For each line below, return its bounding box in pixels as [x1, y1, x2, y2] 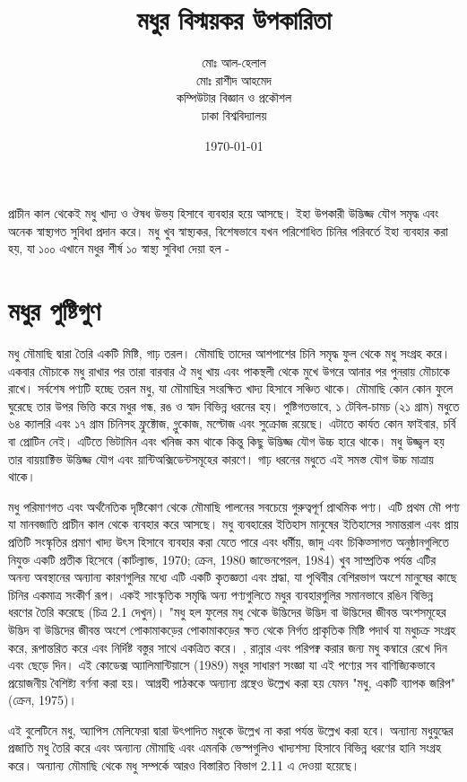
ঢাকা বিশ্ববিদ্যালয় [201, 105, 267, 124]
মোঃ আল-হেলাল [202, 53, 266, 72]
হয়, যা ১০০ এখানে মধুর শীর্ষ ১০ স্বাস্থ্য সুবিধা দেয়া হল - [8, 239, 230, 258]
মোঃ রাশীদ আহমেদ [196, 70, 272, 89]
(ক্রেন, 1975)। [8, 690, 77, 709]
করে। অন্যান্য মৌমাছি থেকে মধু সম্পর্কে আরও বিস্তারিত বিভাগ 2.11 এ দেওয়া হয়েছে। [8, 756, 360, 775]
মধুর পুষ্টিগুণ [8, 292, 100, 329]
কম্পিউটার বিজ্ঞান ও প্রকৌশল [176, 88, 292, 107]
